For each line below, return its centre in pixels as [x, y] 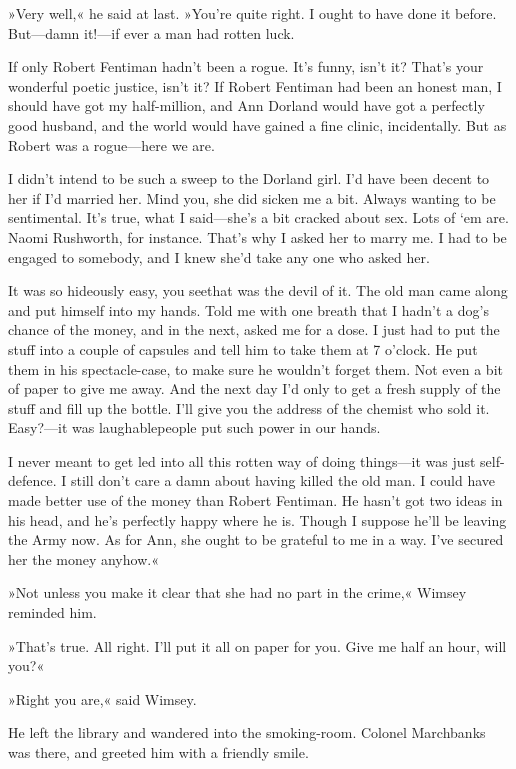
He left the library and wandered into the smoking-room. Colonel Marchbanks [247, 732]
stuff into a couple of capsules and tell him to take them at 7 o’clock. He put [243, 348]
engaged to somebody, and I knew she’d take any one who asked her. [219, 256]
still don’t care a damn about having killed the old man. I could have [283, 480]
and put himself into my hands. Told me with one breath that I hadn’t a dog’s [248, 309]
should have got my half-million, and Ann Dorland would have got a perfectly [246, 105]
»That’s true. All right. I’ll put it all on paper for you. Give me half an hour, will [257, 645]
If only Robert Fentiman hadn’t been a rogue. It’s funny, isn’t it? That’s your [246, 66]
